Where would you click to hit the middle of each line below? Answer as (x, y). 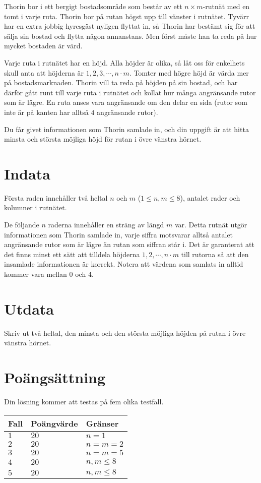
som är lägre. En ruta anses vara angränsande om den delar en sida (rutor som (126, 102)
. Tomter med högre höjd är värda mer (189, 72)
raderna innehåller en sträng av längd (106, 225)
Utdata (29, 308)
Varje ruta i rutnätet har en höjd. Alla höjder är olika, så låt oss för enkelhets (124, 62)
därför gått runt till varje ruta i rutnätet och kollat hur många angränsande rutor (130, 92)
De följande (22, 225)
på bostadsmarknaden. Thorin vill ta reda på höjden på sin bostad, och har (121, 82)
